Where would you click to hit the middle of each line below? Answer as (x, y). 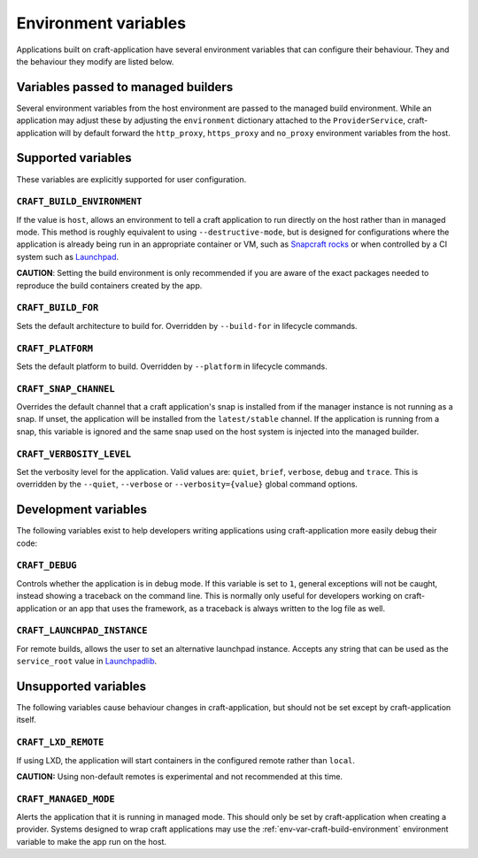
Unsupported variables (81, 686)
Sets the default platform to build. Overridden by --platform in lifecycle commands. (172, 366)
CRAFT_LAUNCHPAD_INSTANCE (82, 631)
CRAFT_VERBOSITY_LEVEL (74, 454)
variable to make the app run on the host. (92, 841)
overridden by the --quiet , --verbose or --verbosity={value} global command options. (187, 484)
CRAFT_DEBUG (46, 566)
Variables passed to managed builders (125, 87)
